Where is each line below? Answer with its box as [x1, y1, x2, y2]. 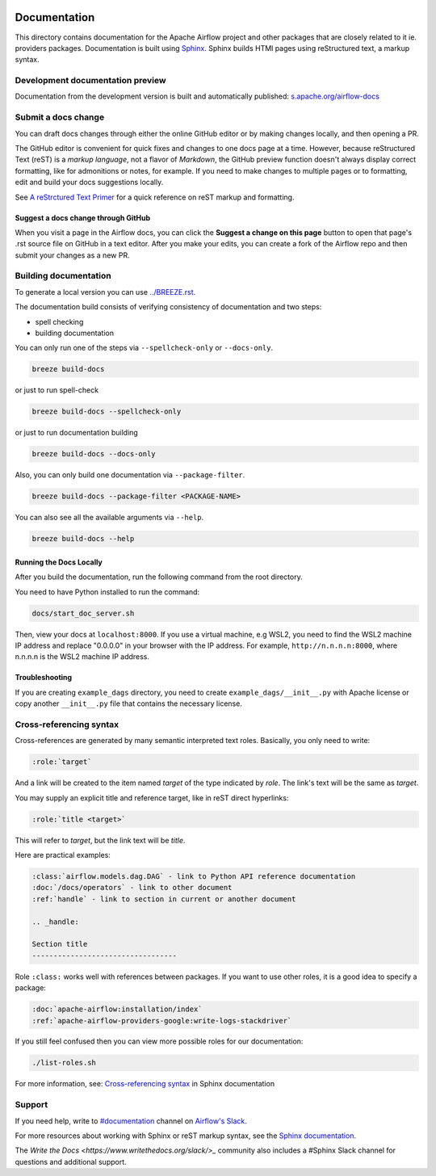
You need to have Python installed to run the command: [15, 586, 200, 597]
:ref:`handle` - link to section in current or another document [31, 894, 296, 904]
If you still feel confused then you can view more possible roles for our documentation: [15, 1036, 304, 1046]
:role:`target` [31, 758, 92, 766]
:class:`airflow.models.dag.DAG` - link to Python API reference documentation [31, 872, 356, 881]
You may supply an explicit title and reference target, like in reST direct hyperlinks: [15, 792, 289, 803]
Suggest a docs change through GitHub [15, 212, 151, 222]
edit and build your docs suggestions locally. [15, 178, 164, 187]
